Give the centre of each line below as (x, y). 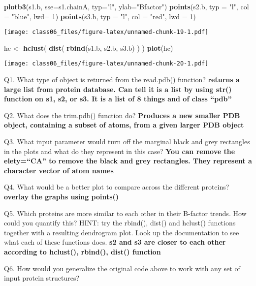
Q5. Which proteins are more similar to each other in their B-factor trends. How (125, 213)
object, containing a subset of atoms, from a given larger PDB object (124, 125)
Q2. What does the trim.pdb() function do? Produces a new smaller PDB (122, 115)
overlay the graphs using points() (62, 197)
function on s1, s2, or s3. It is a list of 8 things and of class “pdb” (118, 99)
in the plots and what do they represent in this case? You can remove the (120, 151)
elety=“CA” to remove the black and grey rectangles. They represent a (128, 161)
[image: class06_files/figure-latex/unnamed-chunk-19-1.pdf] (106, 32)
